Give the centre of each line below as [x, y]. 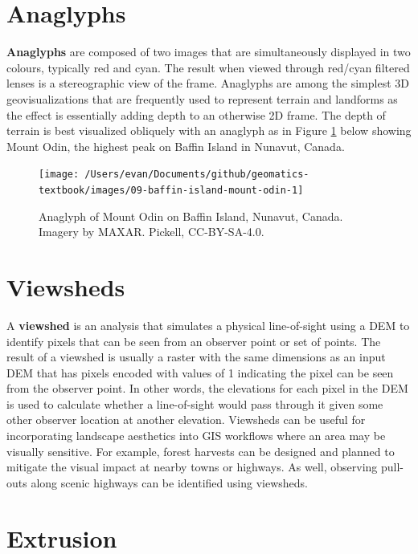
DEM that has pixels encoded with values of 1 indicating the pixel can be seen [200, 372]
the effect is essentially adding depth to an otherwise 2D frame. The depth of [196, 114]
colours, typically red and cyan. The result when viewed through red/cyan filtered [208, 67]
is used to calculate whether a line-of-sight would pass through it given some [195, 403]
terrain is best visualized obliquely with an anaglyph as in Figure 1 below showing [209, 130]
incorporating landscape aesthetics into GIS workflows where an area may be [196, 436]
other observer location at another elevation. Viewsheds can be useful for [186, 420]
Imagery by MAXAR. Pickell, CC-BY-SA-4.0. [152, 232]
